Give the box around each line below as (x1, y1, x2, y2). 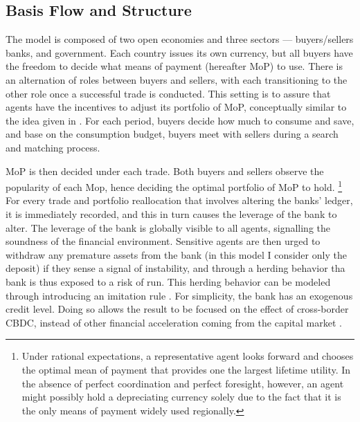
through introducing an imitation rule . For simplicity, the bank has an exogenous (6, 288, 353, 302)
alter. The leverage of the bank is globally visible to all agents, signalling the (6, 220, 330, 235)
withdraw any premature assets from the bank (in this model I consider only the (6, 247, 347, 262)
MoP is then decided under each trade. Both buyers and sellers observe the (6, 163, 324, 178)
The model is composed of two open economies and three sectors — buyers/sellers (6, 32, 354, 46)
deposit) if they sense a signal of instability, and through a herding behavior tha (6, 261, 345, 275)
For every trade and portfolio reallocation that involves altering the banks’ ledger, (6, 193, 353, 208)
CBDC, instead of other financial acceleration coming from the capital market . (6, 315, 342, 329)
